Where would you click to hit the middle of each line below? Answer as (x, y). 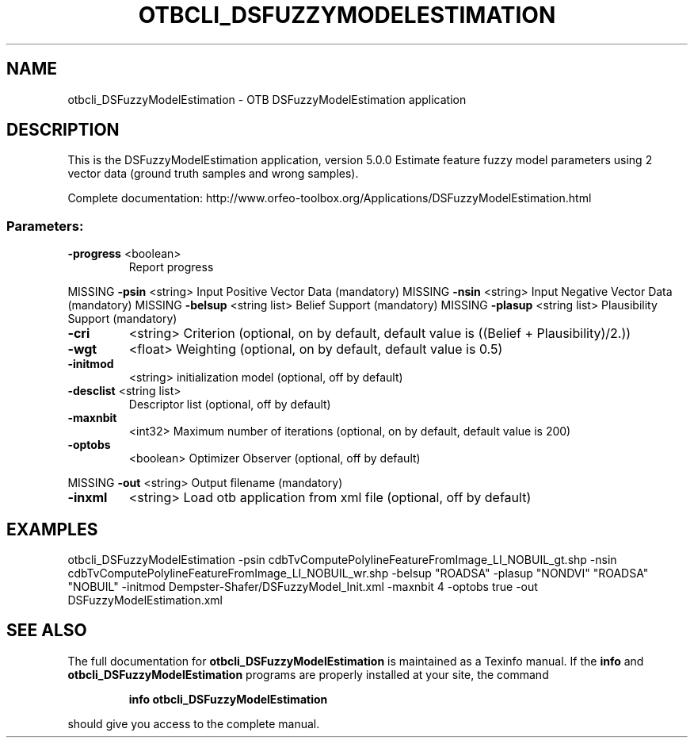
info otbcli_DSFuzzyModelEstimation (228, 699)
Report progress (171, 267)
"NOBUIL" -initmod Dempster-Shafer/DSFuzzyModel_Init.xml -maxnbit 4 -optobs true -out (303, 587)
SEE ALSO (47, 631)
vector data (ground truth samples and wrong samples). (213, 174)
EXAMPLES (52, 529)
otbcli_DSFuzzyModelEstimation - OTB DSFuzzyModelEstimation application (267, 99)
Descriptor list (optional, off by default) (230, 405)
